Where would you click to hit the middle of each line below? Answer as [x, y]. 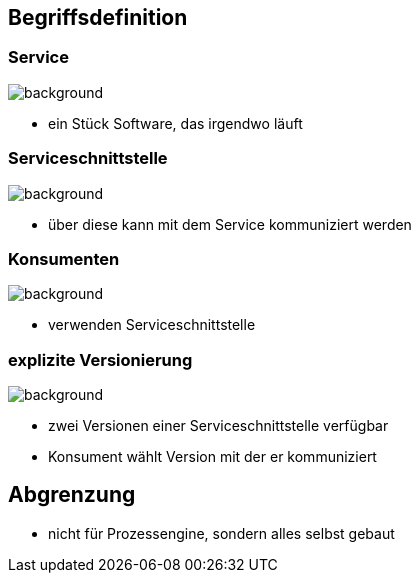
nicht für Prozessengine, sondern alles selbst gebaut [221, 533]
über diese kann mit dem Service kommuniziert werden [230, 224]
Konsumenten [64, 258]
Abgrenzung [72, 495]
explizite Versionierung [100, 359]
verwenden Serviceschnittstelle [152, 325]
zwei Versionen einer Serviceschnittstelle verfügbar [218, 426]
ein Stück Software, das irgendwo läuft [175, 123]
